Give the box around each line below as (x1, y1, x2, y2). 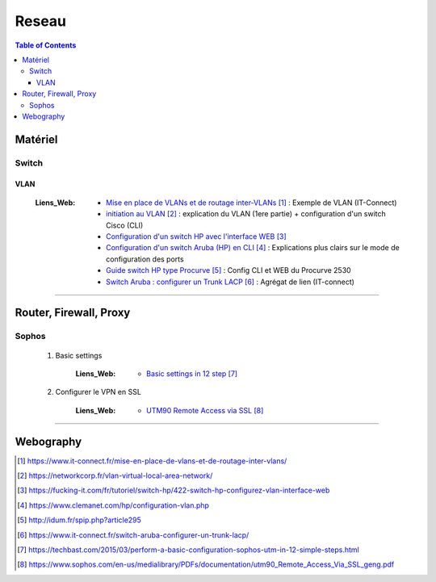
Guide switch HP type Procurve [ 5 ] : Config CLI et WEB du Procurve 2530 (106, 266, 351, 275)
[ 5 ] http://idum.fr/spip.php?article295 (17, 515, 141, 525)
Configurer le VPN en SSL (55, 387, 141, 397)
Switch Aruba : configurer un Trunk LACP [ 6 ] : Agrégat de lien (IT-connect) (106, 277, 355, 287)
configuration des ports (106, 254, 185, 264)
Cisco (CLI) (106, 220, 144, 230)
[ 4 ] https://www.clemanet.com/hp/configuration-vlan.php (17, 500, 210, 510)
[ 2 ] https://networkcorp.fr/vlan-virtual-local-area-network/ (17, 471, 213, 480)
